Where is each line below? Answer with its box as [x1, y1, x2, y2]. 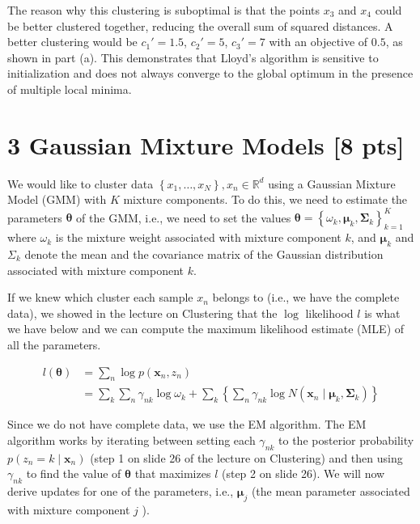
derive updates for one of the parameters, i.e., [7, 483, 234, 500]
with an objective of [269, 33, 368, 50]
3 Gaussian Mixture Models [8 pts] [7, 128, 405, 161]
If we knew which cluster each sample [7, 289, 193, 306]
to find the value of [26, 465, 121, 482]
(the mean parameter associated [251, 483, 410, 500]
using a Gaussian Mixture [268, 175, 396, 192]
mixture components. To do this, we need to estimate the [123, 191, 408, 208]
